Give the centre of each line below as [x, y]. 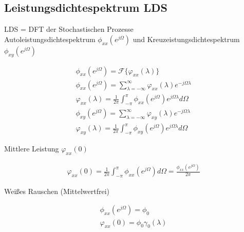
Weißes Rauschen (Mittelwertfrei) [57, 191]
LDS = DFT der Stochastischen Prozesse [69, 29]
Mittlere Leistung [32, 148]
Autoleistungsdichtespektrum [50, 39]
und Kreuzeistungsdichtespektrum [186, 39]
